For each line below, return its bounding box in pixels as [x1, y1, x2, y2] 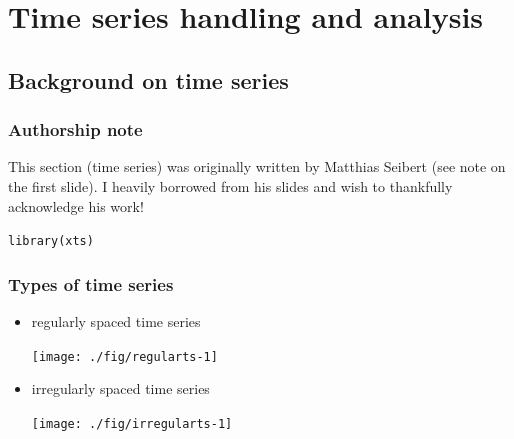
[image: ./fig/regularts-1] [31, 349, 218, 364]
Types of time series [8, 271, 174, 296]
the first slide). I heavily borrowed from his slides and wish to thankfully [8, 175, 453, 196]
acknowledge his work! [8, 195, 144, 216]
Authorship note [8, 117, 143, 142]
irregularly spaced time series [31, 378, 210, 399]
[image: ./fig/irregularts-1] [31, 416, 233, 431]
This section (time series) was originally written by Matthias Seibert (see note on [8, 156, 506, 177]
